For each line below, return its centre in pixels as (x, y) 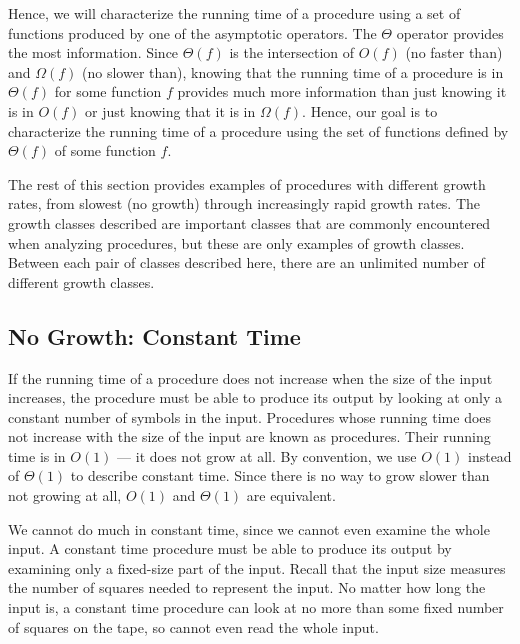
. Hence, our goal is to (370, 110)
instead (490, 455)
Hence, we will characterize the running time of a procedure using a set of (234, 13)
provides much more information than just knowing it (342, 91)
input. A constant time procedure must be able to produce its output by (230, 548)
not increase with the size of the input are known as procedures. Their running (249, 436)
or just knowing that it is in (170, 110)
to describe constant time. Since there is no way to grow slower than (280, 475)
